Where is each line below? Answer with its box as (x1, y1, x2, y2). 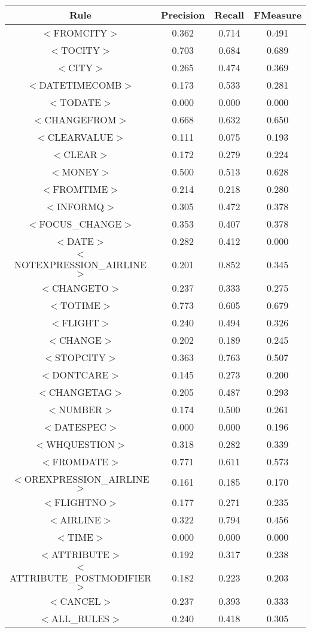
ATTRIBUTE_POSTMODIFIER (10, 571, 151, 584)
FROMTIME (53, 182, 108, 196)
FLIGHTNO (54, 495, 106, 509)
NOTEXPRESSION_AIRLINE (14, 258, 147, 271)
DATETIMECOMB (39, 78, 122, 92)
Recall (214, 8, 245, 22)
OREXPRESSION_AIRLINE (24, 472, 150, 486)
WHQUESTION (46, 437, 115, 451)
